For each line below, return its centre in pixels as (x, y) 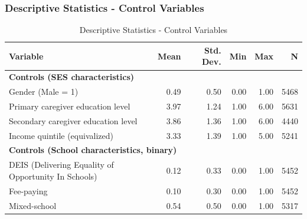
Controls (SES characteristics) (72, 77)
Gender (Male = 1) (44, 92)
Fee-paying (28, 190)
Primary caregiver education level (70, 106)
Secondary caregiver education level (73, 120)
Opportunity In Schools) (53, 176)
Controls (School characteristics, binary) (93, 150)
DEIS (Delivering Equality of (61, 165)
